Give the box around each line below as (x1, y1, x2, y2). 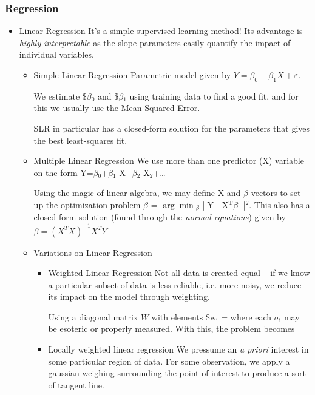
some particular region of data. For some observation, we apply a (48, 354, 290, 367)
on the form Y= (33, 166, 93, 178)
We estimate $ (33, 89, 87, 102)
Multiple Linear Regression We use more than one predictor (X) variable (33, 154, 304, 167)
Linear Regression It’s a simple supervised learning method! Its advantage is (19, 24, 303, 37)
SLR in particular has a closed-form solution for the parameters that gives (33, 121, 310, 134)
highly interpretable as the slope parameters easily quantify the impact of (19, 36, 291, 49)
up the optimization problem (33, 198, 141, 211)
